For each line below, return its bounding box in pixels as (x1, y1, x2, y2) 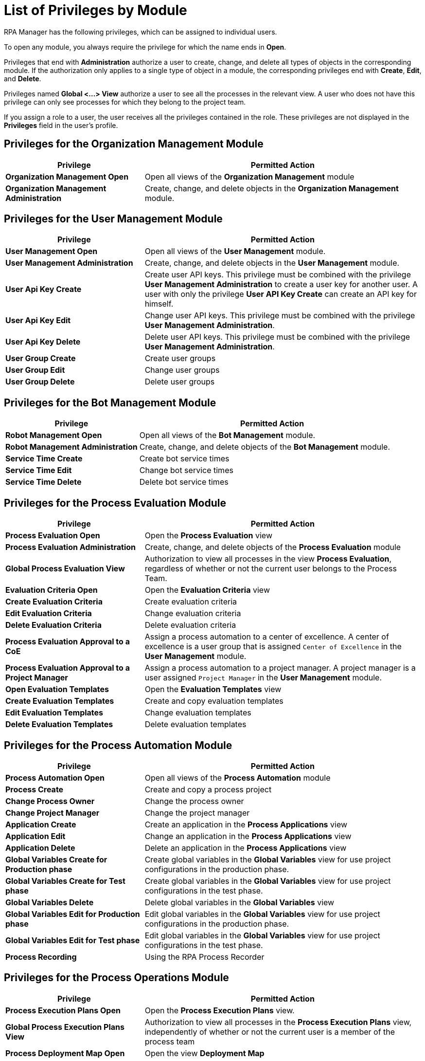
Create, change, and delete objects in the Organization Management (144, 183, 399, 193)
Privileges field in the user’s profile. (4, 121, 118, 129)
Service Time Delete (5, 477, 82, 487)
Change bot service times (139, 465, 233, 476)
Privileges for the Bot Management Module (4, 396, 216, 409)
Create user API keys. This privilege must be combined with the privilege (144, 270, 411, 280)
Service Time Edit (5, 465, 72, 476)
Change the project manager (144, 807, 250, 818)
